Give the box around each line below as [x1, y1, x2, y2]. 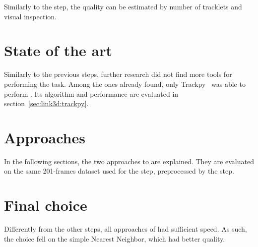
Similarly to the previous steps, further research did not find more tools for [4, 69, 232, 79]
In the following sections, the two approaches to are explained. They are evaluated [4, 156, 254, 166]
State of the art [4, 40, 113, 61]
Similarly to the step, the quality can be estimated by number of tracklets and [4, 1, 242, 11]
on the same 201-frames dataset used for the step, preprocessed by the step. [4, 166, 234, 176]
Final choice [4, 195, 87, 215]
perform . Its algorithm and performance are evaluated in [4, 88, 179, 99]
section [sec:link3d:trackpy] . [4, 98, 89, 109]
